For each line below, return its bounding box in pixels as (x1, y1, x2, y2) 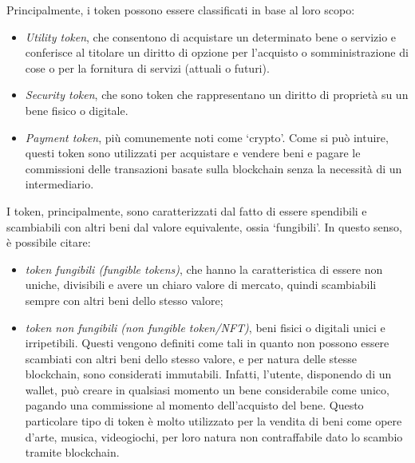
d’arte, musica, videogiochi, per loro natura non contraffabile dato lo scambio (25, 428, 403, 445)
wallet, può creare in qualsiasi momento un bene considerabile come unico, (25, 381, 389, 398)
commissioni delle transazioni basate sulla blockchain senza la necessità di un (25, 160, 402, 176)
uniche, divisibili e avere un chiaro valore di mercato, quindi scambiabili (25, 276, 377, 293)
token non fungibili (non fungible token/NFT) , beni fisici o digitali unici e (25, 319, 385, 335)
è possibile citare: (6, 234, 91, 251)
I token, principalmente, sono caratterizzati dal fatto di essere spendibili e (6, 202, 367, 219)
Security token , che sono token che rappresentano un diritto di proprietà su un (25, 86, 409, 103)
